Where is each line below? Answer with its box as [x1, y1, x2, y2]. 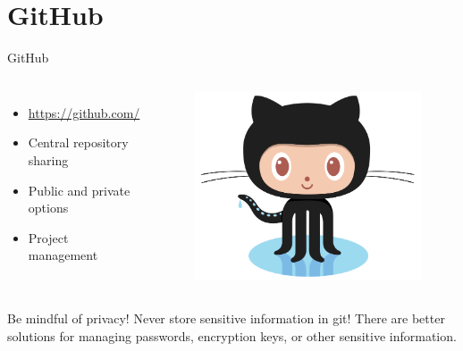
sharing [28, 150, 69, 169]
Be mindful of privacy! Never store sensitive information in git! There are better [7, 308, 445, 327]
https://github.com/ [28, 103, 140, 121]
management [28, 246, 98, 264]
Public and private [28, 180, 130, 199]
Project [28, 228, 69, 247]
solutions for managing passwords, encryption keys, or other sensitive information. [7, 326, 457, 345]
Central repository [28, 133, 129, 152]
